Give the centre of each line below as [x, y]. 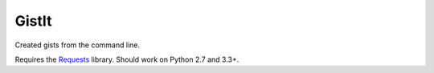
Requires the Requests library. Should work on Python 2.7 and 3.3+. [127, 59]
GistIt [33, 21]
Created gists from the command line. [78, 45]
